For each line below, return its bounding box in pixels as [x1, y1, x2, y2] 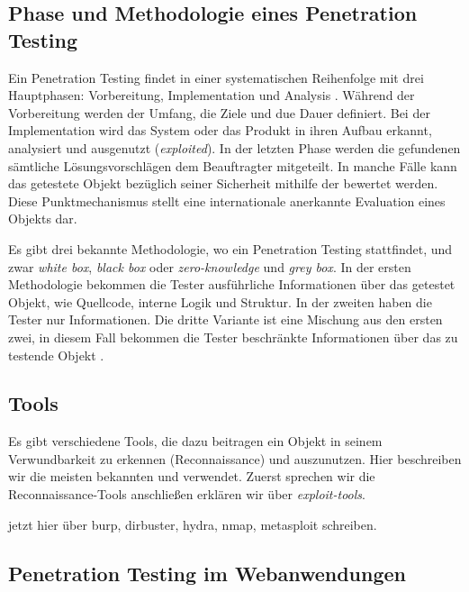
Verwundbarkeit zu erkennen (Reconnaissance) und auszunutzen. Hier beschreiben [8, 449, 462, 468]
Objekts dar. [8, 209, 77, 228]
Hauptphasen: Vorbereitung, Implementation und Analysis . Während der [8, 86, 415, 105]
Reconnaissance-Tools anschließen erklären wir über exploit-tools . [8, 485, 365, 504]
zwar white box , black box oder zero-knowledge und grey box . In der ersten [8, 257, 411, 276]
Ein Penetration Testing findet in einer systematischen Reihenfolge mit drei [8, 68, 424, 87]
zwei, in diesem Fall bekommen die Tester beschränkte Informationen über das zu [8, 327, 458, 346]
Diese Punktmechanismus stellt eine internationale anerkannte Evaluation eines [8, 191, 446, 210]
